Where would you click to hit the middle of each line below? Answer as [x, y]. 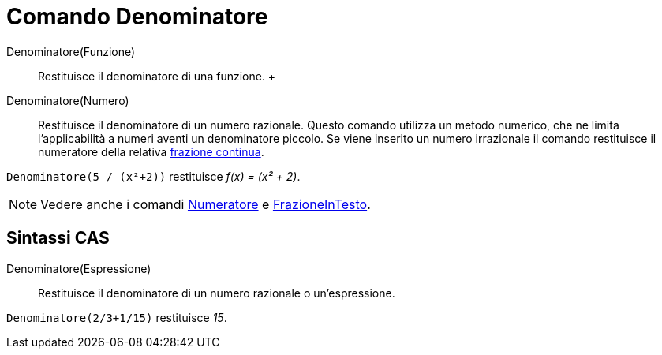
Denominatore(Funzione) [71, 51]
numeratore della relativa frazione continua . [151, 151]
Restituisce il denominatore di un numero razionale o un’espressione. [217, 293]
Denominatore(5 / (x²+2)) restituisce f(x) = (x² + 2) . [153, 176]
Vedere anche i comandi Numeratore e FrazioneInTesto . [206, 204]
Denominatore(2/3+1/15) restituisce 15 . [117, 317]
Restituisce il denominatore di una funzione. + [157, 76]
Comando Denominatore [137, 17]
